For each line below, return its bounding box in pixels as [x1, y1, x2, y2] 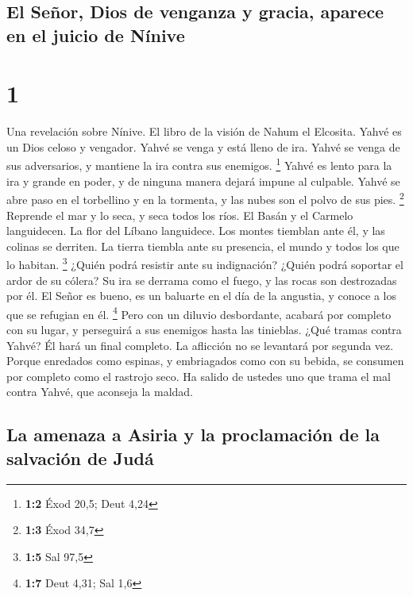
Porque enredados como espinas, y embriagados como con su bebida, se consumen [6, 352, 404, 369]
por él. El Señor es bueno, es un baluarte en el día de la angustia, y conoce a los [6, 287, 396, 304]
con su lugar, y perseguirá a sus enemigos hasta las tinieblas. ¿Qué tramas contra [6, 321, 402, 338]
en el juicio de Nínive [6, 22, 185, 47]
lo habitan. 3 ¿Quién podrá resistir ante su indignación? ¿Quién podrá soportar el [6, 254, 403, 273]
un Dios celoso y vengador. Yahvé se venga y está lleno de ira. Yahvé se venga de [6, 138, 400, 155]
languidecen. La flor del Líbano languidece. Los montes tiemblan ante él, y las [6, 222, 385, 239]
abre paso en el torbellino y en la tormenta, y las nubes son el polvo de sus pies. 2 [6, 189, 404, 207]
